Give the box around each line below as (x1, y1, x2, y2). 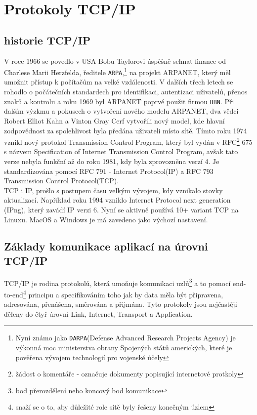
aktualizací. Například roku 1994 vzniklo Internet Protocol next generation (4, 195, 231, 205)
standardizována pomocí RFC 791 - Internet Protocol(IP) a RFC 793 (4, 166, 214, 176)
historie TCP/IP (4, 32, 91, 47)
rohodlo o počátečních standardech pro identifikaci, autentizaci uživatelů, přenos (4, 86, 248, 97)
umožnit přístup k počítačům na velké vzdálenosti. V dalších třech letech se (4, 77, 233, 87)
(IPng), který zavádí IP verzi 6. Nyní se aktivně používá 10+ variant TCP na (4, 204, 239, 214)
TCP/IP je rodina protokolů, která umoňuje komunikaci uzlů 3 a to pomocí (4, 276, 231, 288)
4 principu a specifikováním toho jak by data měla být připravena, (23, 288, 223, 299)
